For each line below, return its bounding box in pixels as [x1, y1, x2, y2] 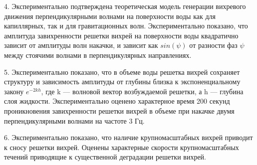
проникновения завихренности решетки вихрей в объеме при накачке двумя [4, 105, 235, 116]
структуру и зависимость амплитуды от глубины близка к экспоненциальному [4, 76, 241, 87]
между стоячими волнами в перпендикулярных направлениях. [4, 49, 192, 60]
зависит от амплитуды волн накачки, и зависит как [4, 40, 158, 50]
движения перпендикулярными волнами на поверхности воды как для [4, 10, 216, 21]
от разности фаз [189, 40, 238, 50]
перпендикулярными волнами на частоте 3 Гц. [4, 115, 145, 126]
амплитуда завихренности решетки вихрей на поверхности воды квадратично [4, 30, 239, 40]
